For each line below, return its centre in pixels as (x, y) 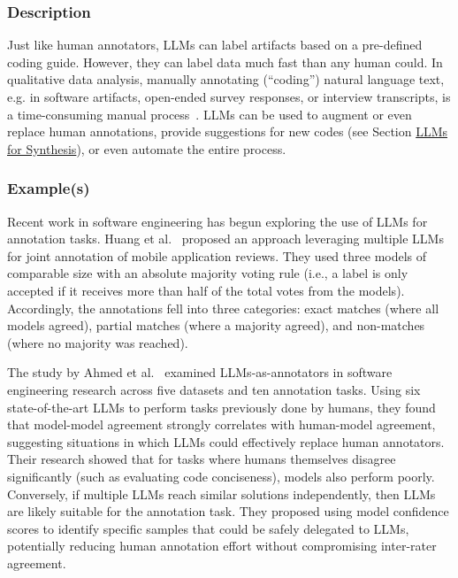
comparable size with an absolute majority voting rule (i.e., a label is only (208, 273)
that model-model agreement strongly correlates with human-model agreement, (221, 424)
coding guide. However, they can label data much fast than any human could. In (225, 62)
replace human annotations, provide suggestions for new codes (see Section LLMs (228, 131)
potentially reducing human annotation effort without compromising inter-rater (222, 546)
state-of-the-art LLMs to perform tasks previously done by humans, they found (221, 407)
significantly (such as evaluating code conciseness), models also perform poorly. (221, 476)
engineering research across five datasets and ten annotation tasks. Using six (214, 389)
